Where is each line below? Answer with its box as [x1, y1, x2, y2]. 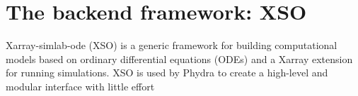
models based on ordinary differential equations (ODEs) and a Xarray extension [6, 51, 353, 66]
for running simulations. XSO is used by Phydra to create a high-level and [6, 65, 328, 80]
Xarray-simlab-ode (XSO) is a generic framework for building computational [6, 38, 337, 53]
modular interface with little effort [6, 78, 155, 93]
